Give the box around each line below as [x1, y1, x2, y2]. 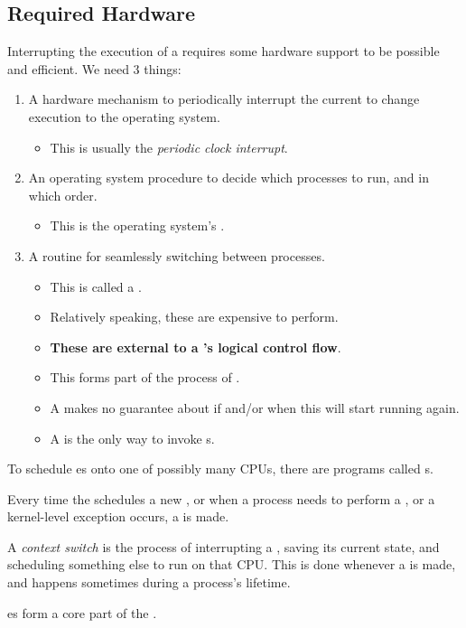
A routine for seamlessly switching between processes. [28, 246, 325, 265]
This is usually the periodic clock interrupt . [50, 137, 288, 156]
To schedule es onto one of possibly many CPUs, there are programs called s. [7, 459, 433, 478]
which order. [28, 185, 98, 204]
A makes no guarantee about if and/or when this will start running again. [50, 398, 460, 417]
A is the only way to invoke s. [50, 428, 215, 447]
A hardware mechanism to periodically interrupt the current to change [28, 89, 420, 108]
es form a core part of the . [7, 603, 157, 622]
